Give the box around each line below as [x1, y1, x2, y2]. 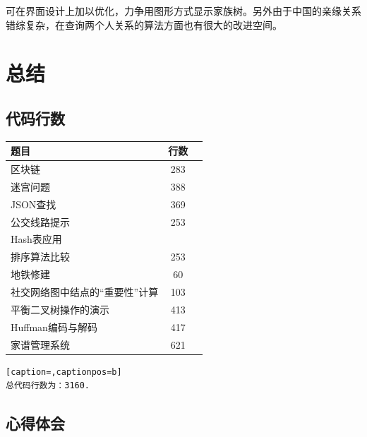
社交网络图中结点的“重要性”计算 [11, 285, 159, 299]
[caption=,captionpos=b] [6, 366, 122, 377]
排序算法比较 [11, 249, 70, 264]
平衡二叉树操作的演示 [11, 301, 109, 316]
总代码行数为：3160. [6, 381, 90, 391]
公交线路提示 [11, 214, 70, 229]
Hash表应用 [11, 232, 62, 246]
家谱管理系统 [11, 337, 70, 352]
